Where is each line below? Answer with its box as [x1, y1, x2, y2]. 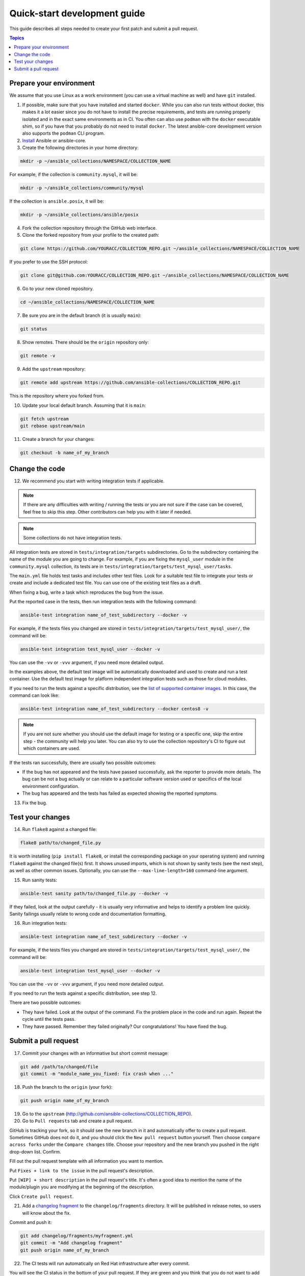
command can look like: [9, 692, 60, 699]
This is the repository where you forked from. [9, 393, 105, 399]
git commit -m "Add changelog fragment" [20, 1240, 122, 1246]
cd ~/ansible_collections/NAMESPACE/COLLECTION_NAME [20, 299, 155, 305]
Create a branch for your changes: [22, 436, 95, 442]
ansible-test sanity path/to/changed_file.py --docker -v [20, 891, 168, 896]
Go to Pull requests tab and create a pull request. [22, 1118, 133, 1124]
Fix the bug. [22, 799, 47, 806]
